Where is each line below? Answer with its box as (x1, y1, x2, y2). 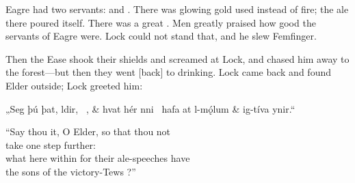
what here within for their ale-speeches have (5, 151, 190, 165)
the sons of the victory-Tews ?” (5, 164, 136, 178)
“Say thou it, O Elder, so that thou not (5, 124, 171, 139)
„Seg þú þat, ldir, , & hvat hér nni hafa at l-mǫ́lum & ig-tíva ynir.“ (5, 101, 295, 115)
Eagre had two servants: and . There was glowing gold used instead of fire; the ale (5, 2, 349, 16)
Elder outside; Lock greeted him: (5, 78, 143, 92)
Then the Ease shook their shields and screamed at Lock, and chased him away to (5, 51, 350, 66)
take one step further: (5, 137, 96, 152)
